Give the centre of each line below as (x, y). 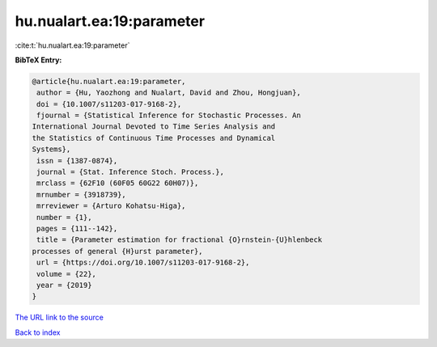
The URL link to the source (59, 317)
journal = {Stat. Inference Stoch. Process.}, (130, 172)
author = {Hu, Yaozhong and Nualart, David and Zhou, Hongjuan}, (169, 93)
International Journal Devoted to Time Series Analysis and (154, 127)
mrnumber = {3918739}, (82, 195)
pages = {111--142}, (77, 229)
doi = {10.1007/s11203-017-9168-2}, (109, 104)
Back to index (38, 332)
